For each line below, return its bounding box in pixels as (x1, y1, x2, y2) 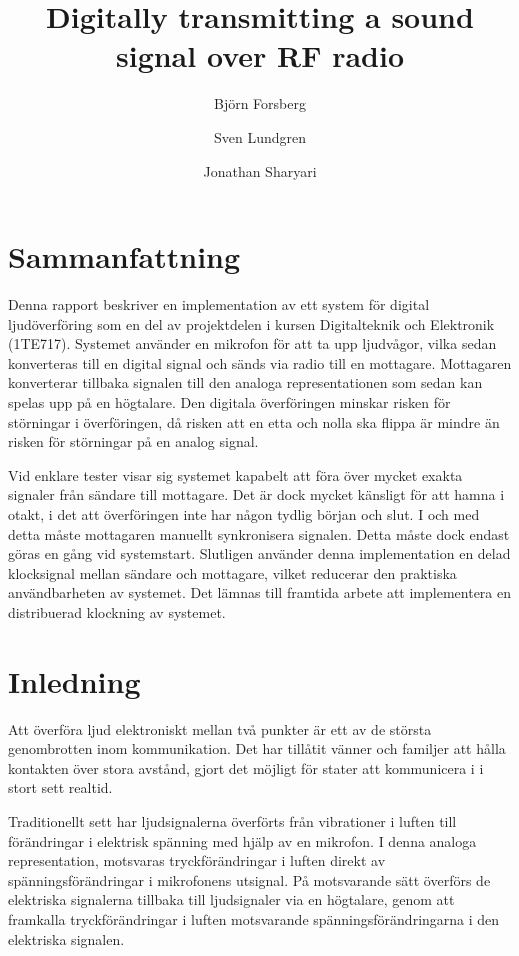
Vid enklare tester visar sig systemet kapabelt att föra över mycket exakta (8, 464, 463, 485)
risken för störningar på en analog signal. (8, 431, 259, 452)
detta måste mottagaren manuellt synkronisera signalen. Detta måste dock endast (8, 523, 510, 544)
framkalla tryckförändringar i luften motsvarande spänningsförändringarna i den (8, 909, 500, 929)
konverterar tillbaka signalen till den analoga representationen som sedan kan (8, 372, 483, 393)
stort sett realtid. (8, 777, 113, 798)
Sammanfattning (8, 236, 241, 277)
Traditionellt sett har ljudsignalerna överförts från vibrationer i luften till (8, 811, 457, 832)
